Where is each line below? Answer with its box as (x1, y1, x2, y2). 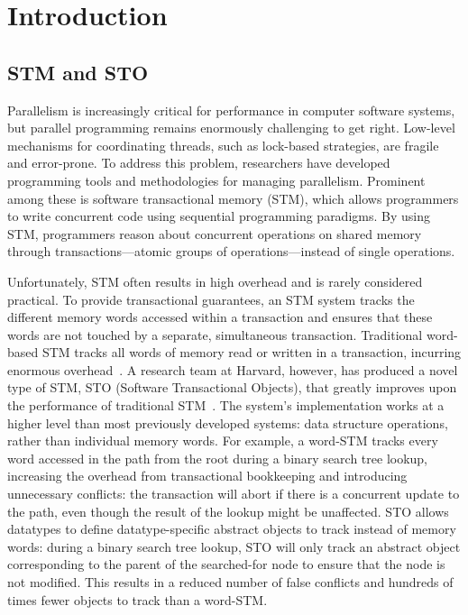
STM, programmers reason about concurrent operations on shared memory (7, 224, 422, 243)
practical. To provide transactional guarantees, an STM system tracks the (7, 289, 415, 308)
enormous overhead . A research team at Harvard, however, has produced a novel (7, 360, 458, 379)
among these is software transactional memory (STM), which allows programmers (7, 188, 459, 207)
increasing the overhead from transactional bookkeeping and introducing (7, 466, 408, 485)
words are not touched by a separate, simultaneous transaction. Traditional (7, 325, 423, 344)
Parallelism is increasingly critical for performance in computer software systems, (7, 100, 455, 119)
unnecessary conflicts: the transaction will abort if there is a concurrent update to (7, 484, 460, 503)
